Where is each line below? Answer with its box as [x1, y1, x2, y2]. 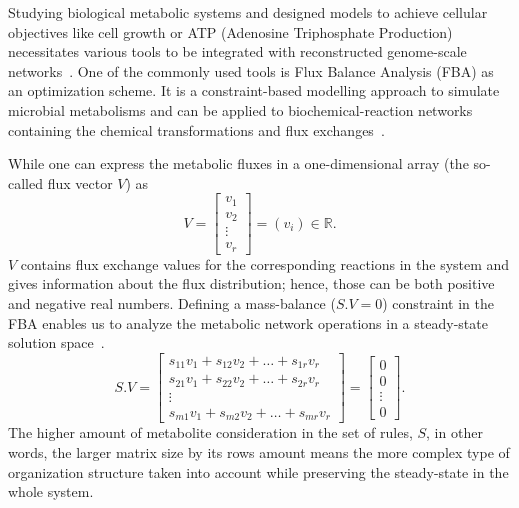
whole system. [8, 481, 94, 502]
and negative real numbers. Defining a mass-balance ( [8, 293, 336, 314]
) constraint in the [382, 293, 494, 314]
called [8, 172, 43, 193]
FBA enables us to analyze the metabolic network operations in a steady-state [8, 312, 488, 333]
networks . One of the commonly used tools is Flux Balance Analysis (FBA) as [8, 60, 494, 81]
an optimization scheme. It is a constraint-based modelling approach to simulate [8, 80, 500, 101]
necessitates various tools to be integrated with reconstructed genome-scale [8, 41, 467, 62]
